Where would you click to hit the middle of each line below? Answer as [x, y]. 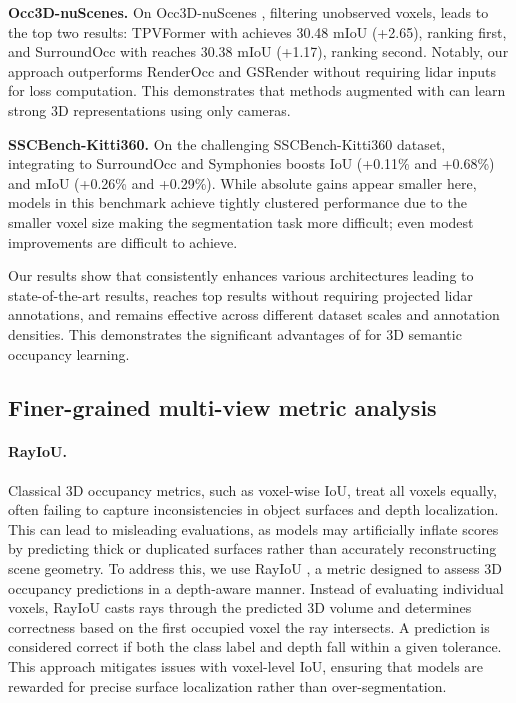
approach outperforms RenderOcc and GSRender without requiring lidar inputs [252, 70]
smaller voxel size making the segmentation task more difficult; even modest [241, 221]
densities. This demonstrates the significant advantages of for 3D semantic [235, 333]
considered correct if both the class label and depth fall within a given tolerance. [255, 646]
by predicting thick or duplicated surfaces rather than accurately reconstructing [252, 548]
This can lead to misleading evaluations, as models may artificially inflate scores [253, 528]
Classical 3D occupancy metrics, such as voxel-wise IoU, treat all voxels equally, [252, 489]
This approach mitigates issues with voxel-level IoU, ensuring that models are [246, 666]
